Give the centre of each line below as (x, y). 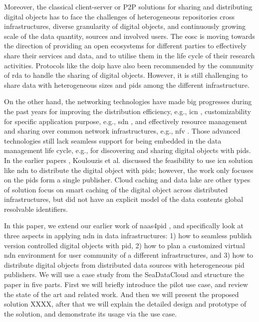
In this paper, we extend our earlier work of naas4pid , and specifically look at (124, 226)
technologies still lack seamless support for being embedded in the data (113, 140)
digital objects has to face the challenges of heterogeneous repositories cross (119, 16)
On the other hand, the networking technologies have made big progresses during (128, 101)
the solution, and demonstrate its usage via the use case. (91, 313)
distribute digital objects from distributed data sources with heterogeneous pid (124, 264)
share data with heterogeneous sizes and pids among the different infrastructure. (127, 84)
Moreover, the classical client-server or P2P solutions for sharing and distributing (128, 6)
